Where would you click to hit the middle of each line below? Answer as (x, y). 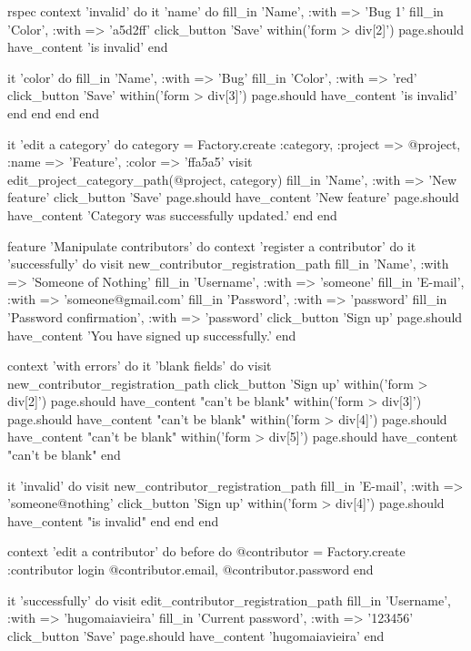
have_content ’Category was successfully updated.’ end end (172, 214)
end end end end (54, 112)
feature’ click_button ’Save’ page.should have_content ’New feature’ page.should (233, 197)
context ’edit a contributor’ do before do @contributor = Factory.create (206, 551)
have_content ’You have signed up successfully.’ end (152, 335)
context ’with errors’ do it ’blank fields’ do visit (140, 366)
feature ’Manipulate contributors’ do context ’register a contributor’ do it (212, 245)
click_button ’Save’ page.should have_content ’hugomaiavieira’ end (196, 635)
